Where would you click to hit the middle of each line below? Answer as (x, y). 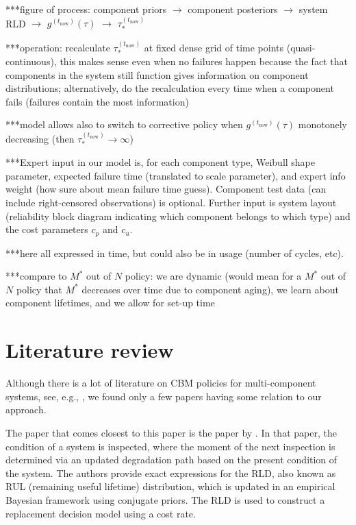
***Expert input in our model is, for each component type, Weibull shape (161, 162)
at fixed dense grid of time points (214, 47)
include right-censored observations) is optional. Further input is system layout (171, 203)
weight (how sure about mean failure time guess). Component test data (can (166, 189)
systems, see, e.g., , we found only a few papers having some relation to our (164, 396)
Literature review (90, 350)
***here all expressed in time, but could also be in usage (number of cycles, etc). (175, 253)
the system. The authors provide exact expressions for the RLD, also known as (171, 473)
